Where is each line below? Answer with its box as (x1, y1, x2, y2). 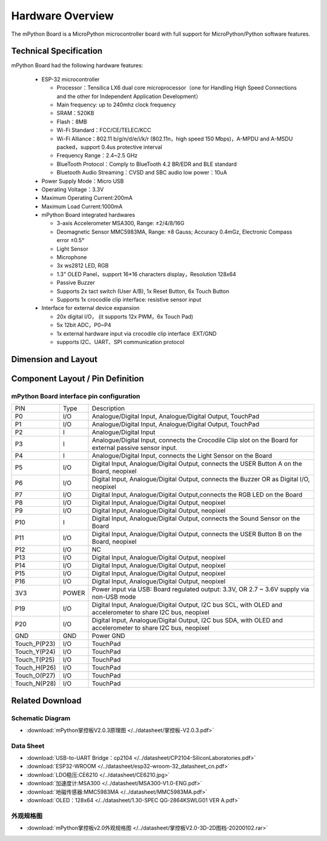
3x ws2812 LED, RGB (56, 262, 109, 269)
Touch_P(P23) (15, 639, 56, 648)
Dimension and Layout (11, 354, 98, 364)
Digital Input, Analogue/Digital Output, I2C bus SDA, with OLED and (91, 616, 283, 625)
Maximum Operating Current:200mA (41, 194, 133, 202)
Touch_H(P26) (15, 664, 56, 672)
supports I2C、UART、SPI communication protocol (56, 338, 185, 345)
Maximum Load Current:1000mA (41, 203, 123, 210)
